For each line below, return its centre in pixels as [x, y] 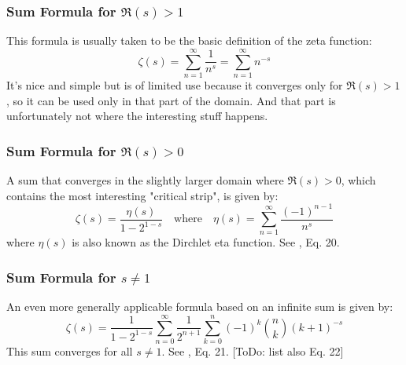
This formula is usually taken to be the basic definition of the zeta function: [189, 40]
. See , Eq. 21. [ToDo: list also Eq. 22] [253, 350]
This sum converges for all [70, 350]
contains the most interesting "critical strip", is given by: [142, 195]
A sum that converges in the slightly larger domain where [145, 179]
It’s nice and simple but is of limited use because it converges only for [175, 84]
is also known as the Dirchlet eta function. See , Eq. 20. [206, 242]
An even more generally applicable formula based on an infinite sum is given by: [200, 307]
